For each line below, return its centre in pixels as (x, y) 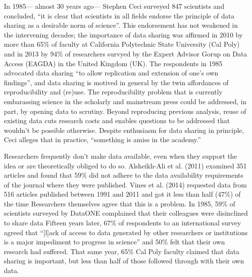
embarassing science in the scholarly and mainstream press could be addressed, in (125, 101)
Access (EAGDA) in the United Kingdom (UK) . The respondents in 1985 (113, 63)
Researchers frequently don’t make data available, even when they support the (121, 156)
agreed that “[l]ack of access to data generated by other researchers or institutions (126, 232)
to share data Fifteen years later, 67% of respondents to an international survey (123, 223)
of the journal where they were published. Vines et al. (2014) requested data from (126, 184)
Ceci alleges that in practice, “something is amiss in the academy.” (102, 139)
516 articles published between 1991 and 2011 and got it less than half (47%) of (122, 194)
